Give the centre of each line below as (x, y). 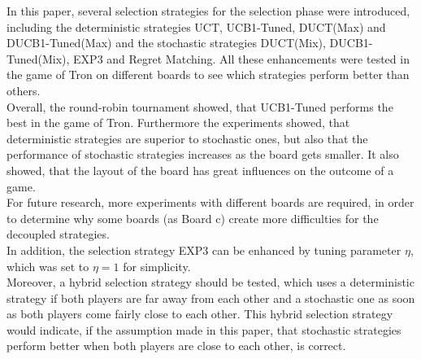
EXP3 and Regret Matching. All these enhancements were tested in (241, 58)
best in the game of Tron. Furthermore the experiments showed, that (178, 123)
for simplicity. (157, 266)
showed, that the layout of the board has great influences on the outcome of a (200, 170)
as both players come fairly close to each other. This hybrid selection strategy (200, 314)
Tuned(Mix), (38, 58)
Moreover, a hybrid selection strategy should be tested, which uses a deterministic (210, 282)
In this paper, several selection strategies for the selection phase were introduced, (208, 11)
